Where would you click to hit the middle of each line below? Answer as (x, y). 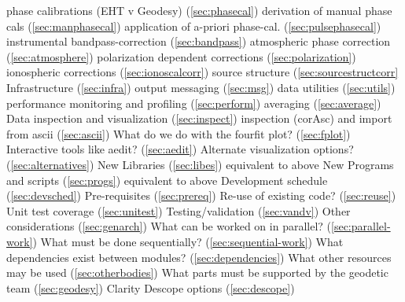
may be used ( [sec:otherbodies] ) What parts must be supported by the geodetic (197, 273)
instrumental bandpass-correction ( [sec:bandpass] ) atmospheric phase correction (199, 41)
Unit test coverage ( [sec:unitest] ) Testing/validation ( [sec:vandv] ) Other (179, 210)
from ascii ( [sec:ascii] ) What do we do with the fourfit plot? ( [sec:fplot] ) (179, 133)
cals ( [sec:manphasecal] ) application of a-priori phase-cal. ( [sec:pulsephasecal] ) (194, 26)
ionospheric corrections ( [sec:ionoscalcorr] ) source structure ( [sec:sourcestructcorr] (202, 72)
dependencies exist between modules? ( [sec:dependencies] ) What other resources (199, 257)
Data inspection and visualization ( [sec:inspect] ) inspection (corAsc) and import (199, 118)
